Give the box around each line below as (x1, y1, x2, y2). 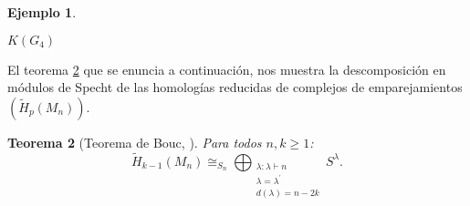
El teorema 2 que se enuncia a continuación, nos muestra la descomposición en (7, 59, 446, 78)
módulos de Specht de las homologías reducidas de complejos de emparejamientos (7, 77, 463, 97)
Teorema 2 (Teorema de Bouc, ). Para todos (7, 132, 262, 151)
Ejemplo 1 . (7, 3, 77, 21)
